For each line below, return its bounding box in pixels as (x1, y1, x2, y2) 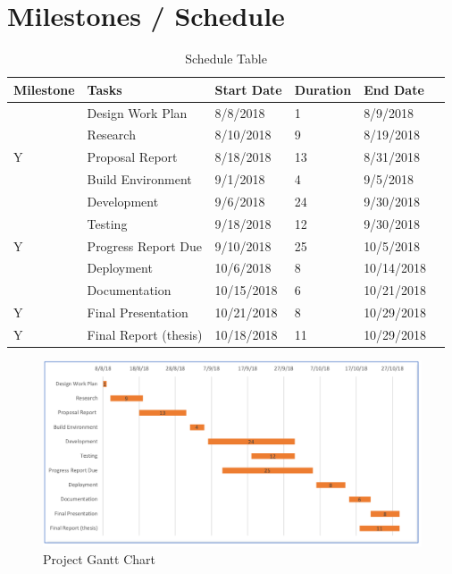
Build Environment (87, 170, 192, 189)
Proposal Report (87, 148, 178, 166)
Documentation (87, 281, 172, 300)
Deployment (87, 258, 153, 277)
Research (87, 125, 136, 144)
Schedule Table (185, 49, 267, 68)
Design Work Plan (87, 103, 188, 122)
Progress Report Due (87, 236, 203, 255)
